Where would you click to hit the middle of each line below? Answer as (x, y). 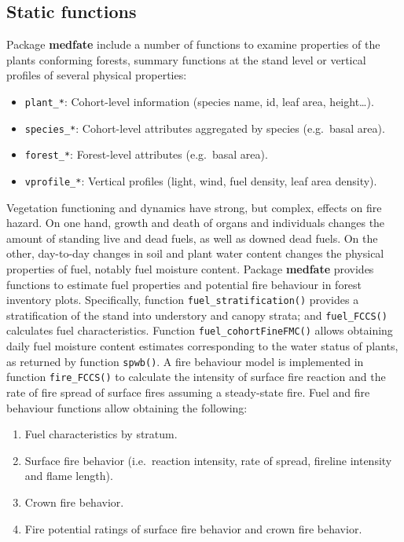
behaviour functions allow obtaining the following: (127, 407)
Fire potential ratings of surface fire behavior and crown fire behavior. (193, 528)
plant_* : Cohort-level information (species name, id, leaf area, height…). (199, 101)
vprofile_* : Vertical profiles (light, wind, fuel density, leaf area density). (201, 180)
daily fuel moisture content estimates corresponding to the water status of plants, (202, 346)
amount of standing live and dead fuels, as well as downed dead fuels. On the (192, 238)
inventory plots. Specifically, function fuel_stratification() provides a (183, 300)
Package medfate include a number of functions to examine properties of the (193, 44)
